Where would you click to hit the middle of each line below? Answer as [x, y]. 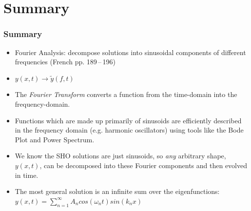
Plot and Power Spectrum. [55, 139]
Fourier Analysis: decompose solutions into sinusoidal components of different [130, 52]
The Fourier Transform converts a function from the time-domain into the [126, 94]
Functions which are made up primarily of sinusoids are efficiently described [128, 120]
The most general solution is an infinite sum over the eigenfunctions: [117, 191]
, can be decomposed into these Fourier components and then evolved [143, 165]
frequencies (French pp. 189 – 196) [65, 62]
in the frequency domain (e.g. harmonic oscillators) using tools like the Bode [129, 130]
